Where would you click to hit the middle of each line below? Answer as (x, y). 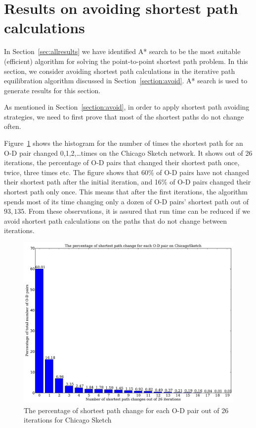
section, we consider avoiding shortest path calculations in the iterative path (120, 71)
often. (13, 126)
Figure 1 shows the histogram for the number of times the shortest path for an (124, 143)
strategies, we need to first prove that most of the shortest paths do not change (124, 116)
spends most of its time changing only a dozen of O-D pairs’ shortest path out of (127, 201)
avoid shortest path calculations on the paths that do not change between (116, 220)
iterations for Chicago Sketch (68, 420)
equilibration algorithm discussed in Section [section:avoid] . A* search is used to (126, 81)
